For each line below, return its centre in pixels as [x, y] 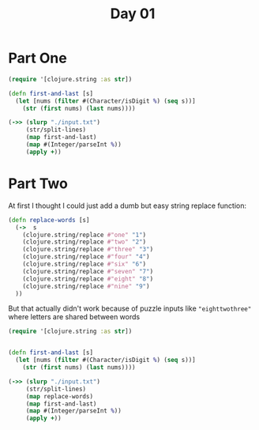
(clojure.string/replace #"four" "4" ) [86, 257]
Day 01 [133, 14]
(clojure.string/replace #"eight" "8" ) [88, 279]
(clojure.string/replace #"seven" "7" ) [88, 271]
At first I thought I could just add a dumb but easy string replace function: [128, 206]
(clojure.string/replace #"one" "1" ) [84, 235]
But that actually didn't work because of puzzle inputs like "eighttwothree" [130, 308]
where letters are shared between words [74, 317]
